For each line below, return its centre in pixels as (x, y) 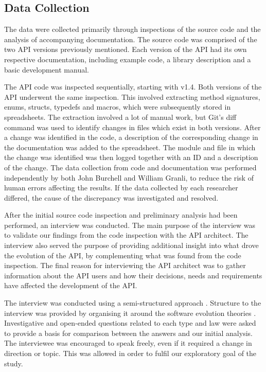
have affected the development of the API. (71, 285)
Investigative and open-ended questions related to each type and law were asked (130, 323)
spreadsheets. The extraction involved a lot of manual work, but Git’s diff (120, 117)
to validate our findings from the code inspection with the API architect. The (126, 235)
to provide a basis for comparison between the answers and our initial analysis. (128, 333)
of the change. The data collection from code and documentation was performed (130, 167)
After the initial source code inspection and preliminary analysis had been (121, 215)
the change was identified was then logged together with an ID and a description (131, 157)
